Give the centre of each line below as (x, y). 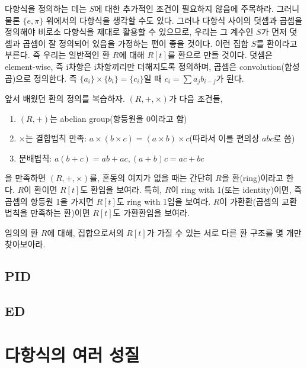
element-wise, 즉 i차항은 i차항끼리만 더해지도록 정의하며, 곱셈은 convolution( (145, 66)
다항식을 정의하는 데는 (46, 8)
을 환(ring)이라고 (252, 178)
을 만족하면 (25, 178)
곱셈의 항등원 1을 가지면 (49, 201)
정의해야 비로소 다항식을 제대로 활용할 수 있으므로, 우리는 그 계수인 (129, 32)
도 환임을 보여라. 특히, (121, 189)
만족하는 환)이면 (60, 213)
